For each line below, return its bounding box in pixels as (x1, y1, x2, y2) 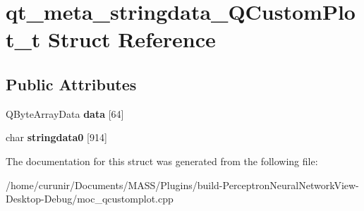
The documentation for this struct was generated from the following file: (6, 153, 318, 168)
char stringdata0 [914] (6, 130, 107, 145)
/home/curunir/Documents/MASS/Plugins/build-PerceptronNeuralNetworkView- (6, 177, 359, 192)
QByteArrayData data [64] (6, 106, 124, 121)
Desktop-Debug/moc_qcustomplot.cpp (6, 191, 174, 206)
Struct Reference (48, 25, 216, 54)
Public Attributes (6, 73, 137, 95)
